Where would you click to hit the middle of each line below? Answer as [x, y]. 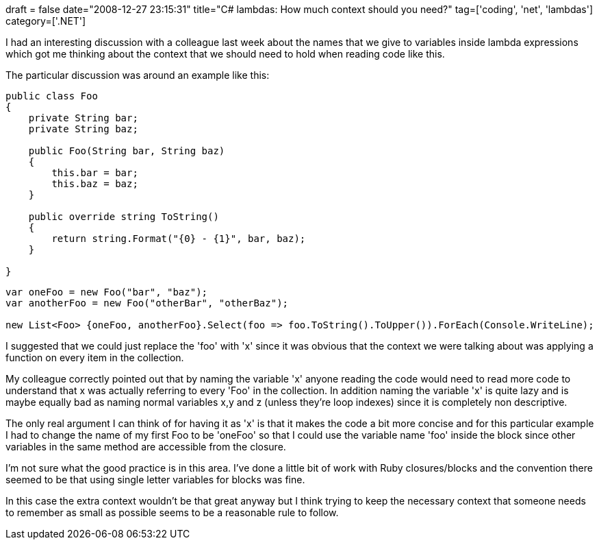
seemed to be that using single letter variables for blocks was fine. [155, 480]
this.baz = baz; [95, 184]
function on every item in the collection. [95, 358]
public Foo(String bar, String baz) [127, 151]
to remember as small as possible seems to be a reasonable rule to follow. [172, 512]
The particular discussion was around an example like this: [138, 75]
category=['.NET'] [46, 21]
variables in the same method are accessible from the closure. [146, 447]
